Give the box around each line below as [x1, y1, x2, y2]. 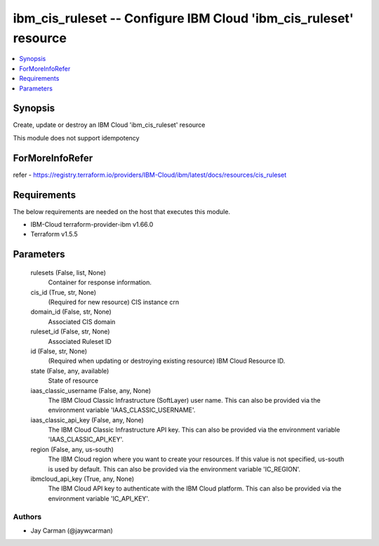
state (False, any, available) [30, 366, 109, 375]
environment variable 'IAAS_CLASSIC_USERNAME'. [48, 406, 196, 414]
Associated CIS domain [48, 317, 116, 326]
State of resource [48, 376, 99, 385]
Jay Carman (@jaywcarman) [30, 526, 114, 535]
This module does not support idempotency [13, 133, 140, 142]
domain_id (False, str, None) [30, 307, 112, 316]
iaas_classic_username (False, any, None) [30, 386, 151, 394]
